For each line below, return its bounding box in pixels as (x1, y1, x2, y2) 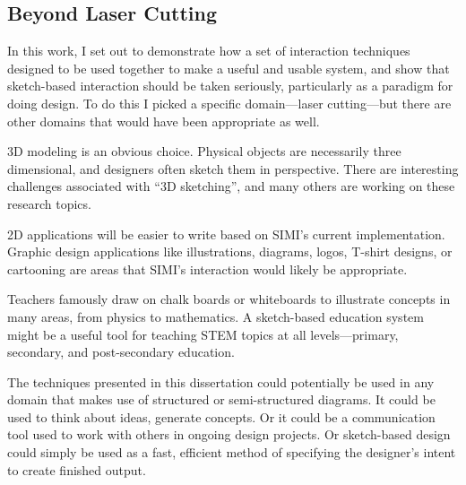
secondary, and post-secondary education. (7, 342, 235, 361)
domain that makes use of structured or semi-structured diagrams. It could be (7, 390, 436, 409)
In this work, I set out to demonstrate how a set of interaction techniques (7, 41, 410, 60)
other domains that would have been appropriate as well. (7, 111, 320, 130)
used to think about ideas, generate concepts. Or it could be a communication (7, 407, 436, 426)
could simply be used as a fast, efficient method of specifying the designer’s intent (7, 443, 456, 462)
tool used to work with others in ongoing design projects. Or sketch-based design (7, 425, 451, 444)
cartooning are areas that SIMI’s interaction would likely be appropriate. (7, 259, 408, 278)
